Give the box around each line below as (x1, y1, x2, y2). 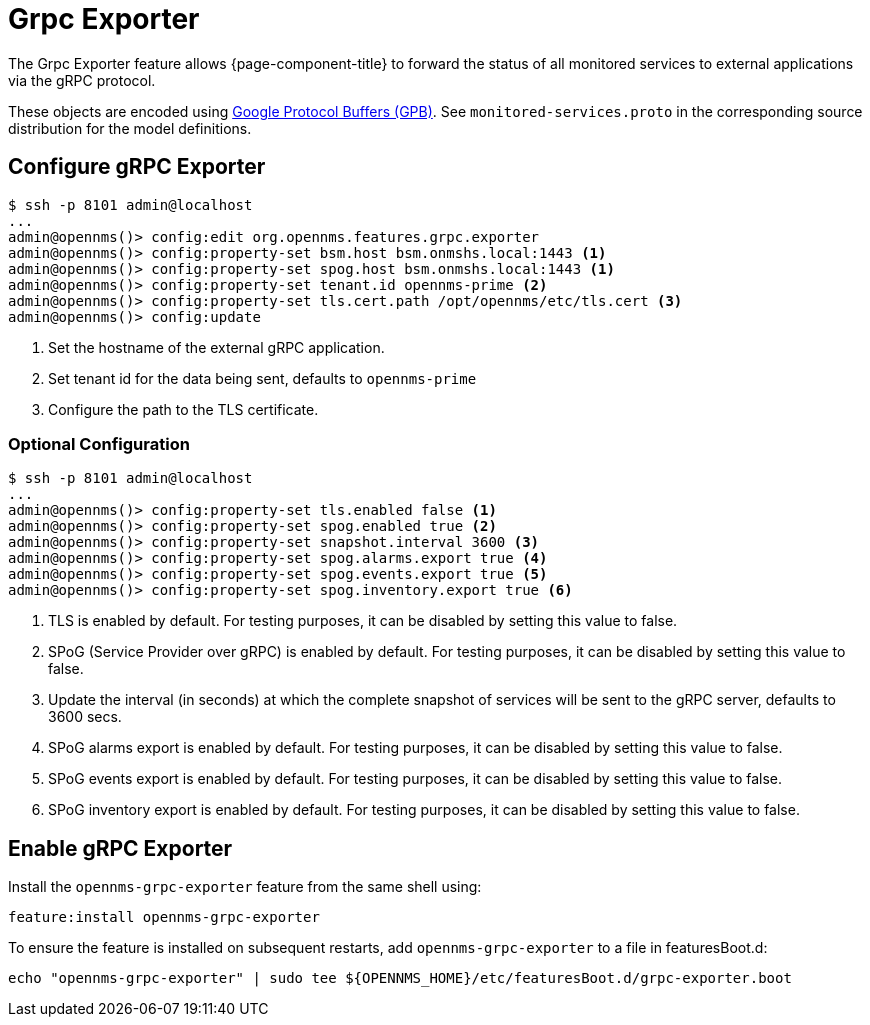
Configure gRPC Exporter (8, 154, 266, 180)
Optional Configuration (8, 433, 190, 454)
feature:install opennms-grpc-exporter (8, 909, 320, 926)
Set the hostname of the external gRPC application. (48, 338, 385, 356)
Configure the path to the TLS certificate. (48, 400, 319, 418)
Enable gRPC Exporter (8, 835, 233, 861)
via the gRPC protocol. (8, 71, 156, 89)
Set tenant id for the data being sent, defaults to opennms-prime (48, 369, 477, 387)
